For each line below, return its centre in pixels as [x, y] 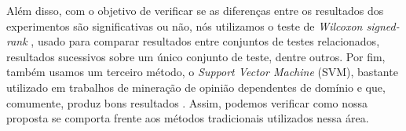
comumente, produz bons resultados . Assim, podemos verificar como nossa [187, 102]
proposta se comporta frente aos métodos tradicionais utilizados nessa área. [188, 118]
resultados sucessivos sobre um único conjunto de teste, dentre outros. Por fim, [196, 56]
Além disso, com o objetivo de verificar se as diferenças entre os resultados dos [195, 10]
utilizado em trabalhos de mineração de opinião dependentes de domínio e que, [196, 87]
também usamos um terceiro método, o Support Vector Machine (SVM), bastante [202, 72]
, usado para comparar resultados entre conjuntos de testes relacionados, [205, 41]
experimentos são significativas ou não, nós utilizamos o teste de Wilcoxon [185, 25]
